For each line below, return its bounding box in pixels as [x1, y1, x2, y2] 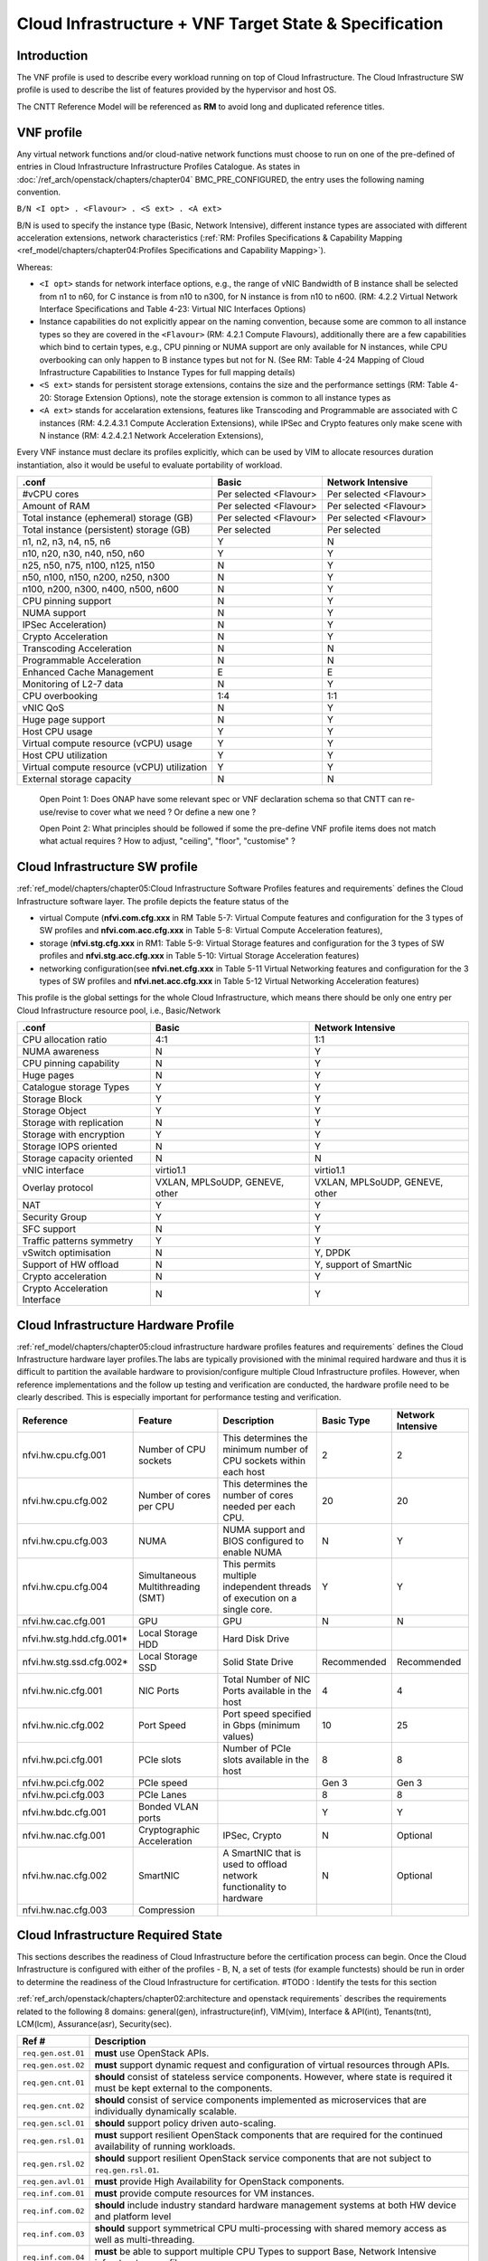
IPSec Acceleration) [22, 619, 108, 631]
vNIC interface [22, 1164, 85, 1177]
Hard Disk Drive [222, 1632, 290, 1645]
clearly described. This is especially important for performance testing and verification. [16, 1392, 342, 1403]
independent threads [222, 1580, 312, 1593]
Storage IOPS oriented [22, 1140, 117, 1153]
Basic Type [322, 1414, 371, 1426]
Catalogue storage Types [22, 1081, 130, 1093]
